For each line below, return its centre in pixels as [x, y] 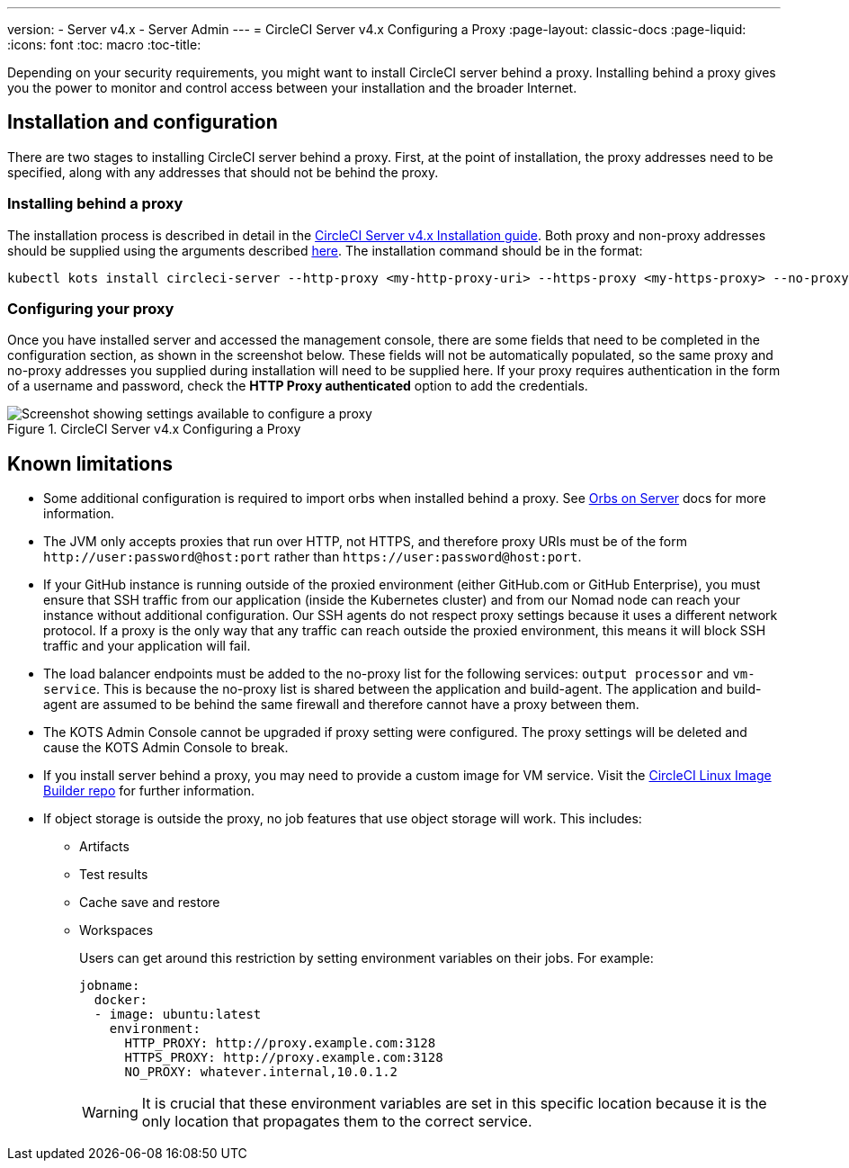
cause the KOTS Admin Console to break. [166, 748]
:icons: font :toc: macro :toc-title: [104, 45]
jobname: [110, 986]
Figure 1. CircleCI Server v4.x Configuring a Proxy [154, 429]
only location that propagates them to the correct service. [337, 1122]
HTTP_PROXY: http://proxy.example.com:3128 [280, 1043]
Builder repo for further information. [149, 791]
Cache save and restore [150, 903]
